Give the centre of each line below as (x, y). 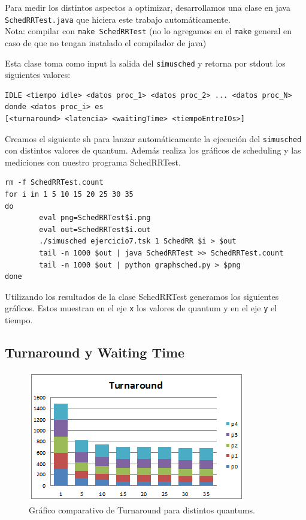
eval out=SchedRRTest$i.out (95, 229)
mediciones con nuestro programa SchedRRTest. (93, 162)
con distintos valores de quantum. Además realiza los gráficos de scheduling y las (153, 150)
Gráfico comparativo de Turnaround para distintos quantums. (142, 510)
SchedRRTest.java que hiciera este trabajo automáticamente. (118, 19)
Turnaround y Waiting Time (95, 352)
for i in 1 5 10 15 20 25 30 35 (69, 194)
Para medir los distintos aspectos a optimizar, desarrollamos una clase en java (148, 7)
